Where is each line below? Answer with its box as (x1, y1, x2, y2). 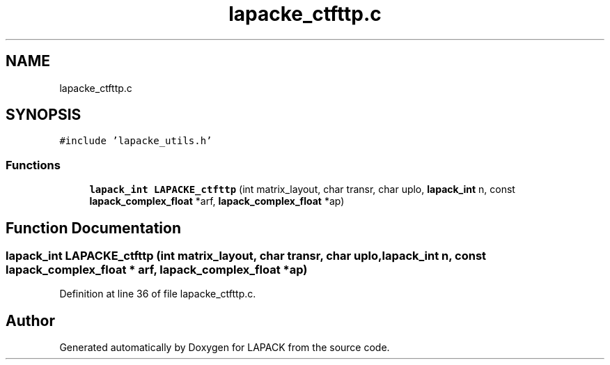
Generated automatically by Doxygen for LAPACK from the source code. (59, 341, 390, 354)
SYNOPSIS (6, 106, 81, 124)
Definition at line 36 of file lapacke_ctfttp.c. (59, 288, 256, 300)
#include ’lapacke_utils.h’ (59, 135, 212, 147)
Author (6, 311, 55, 329)
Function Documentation (6, 219, 181, 237)
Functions (6, 157, 61, 172)
